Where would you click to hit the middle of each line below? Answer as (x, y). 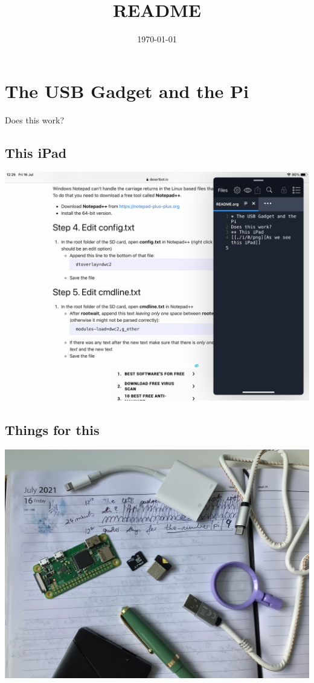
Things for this (52, 430)
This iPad (36, 152)
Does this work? (34, 119)
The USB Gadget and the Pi (127, 90)
